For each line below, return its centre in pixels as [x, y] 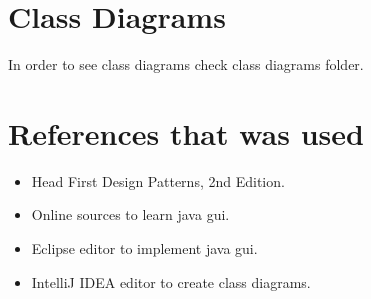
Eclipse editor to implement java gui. [144, 248]
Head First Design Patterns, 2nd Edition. [158, 180]
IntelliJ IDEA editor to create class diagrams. [171, 281]
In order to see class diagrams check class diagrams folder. [186, 64]
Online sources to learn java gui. [130, 214]
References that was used [186, 132]
